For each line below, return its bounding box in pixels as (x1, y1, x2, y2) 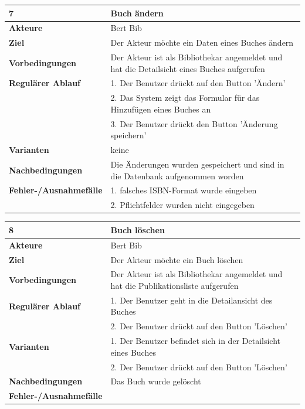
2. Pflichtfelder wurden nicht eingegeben (110, 199, 255, 211)
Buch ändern (110, 6, 164, 19)
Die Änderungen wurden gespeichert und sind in (110, 158, 284, 171)
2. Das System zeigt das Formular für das (110, 91, 260, 104)
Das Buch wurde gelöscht (110, 375, 201, 387)
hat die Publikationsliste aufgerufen (110, 280, 239, 292)
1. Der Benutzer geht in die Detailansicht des (110, 294, 273, 306)
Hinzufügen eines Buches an (110, 103, 211, 115)
